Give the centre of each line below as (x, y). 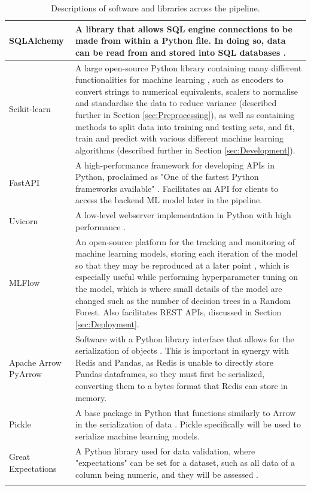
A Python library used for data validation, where (165, 451)
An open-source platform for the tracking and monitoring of (185, 241)
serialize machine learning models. (137, 436)
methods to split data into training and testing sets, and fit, (185, 126)
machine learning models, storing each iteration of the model (186, 253)
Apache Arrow (35, 362)
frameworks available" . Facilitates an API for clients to (177, 188)
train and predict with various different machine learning (179, 138)
